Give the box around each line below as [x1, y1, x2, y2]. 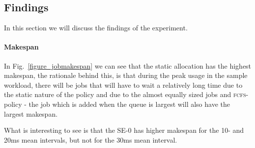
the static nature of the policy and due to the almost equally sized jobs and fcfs [4, 89, 246, 99]
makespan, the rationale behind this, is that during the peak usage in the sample [4, 70, 248, 80]
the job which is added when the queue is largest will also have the [28, 99, 230, 109]
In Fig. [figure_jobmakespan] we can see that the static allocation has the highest [4, 60, 252, 71]
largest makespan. [4, 108, 58, 119]
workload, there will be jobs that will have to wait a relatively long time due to [4, 79, 243, 90]
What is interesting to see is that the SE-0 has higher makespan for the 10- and [4, 125, 244, 135]
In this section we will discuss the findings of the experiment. [4, 23, 188, 33]
